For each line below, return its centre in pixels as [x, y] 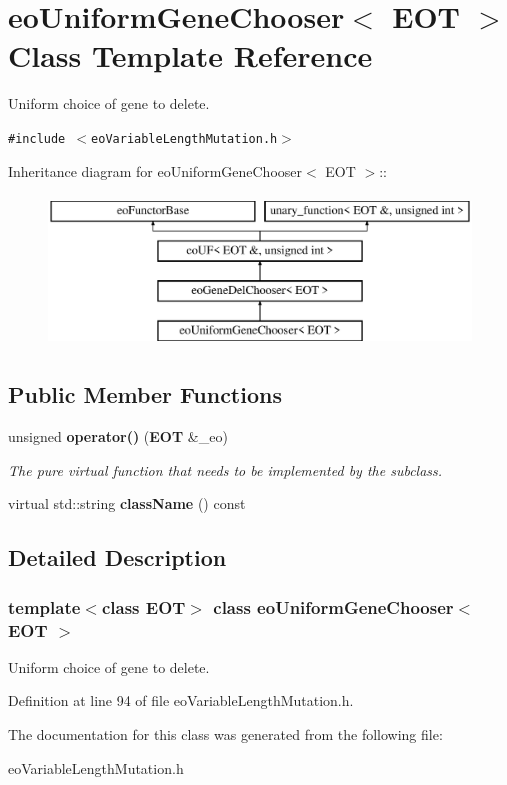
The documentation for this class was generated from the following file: [225, 734]
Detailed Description [117, 557]
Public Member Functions [145, 394]
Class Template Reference [190, 55]
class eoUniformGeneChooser [333, 606]
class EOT [143, 606]
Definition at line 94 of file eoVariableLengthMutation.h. [181, 700]
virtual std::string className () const [127, 503]
